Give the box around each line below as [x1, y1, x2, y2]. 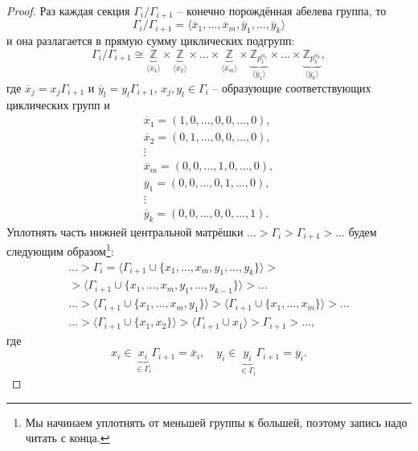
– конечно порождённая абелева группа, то [177, 2, 387, 18]
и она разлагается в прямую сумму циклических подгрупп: [6, 32, 295, 49]
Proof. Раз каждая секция [6, 2, 130, 18]
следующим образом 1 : [6, 240, 114, 260]
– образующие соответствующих [212, 79, 371, 96]
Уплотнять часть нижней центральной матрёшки [6, 223, 244, 240]
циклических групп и [6, 96, 110, 113]
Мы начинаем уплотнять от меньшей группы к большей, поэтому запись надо [25, 413, 408, 430]
